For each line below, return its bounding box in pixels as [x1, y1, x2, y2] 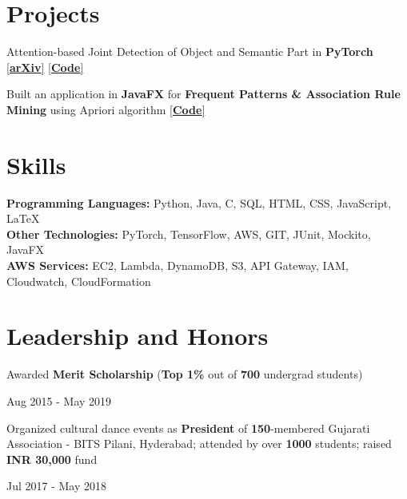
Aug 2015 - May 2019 [6, 392, 112, 409]
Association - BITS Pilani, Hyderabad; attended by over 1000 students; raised [6, 435, 392, 452]
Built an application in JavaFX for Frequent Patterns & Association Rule [6, 85, 401, 102]
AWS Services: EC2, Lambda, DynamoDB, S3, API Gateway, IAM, [6, 257, 349, 273]
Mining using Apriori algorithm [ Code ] [6, 101, 205, 117]
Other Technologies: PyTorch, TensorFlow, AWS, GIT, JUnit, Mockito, [6, 225, 371, 242]
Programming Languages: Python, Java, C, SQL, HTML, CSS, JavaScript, [6, 194, 392, 211]
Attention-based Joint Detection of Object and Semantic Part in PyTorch [6, 43, 373, 60]
